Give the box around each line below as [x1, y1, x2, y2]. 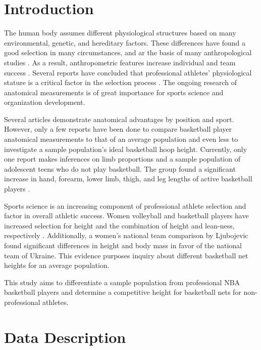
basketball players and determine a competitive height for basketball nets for [4, 287, 241, 297]
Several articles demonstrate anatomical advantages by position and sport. [4, 113, 234, 124]
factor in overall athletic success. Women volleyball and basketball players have [4, 210, 249, 221]
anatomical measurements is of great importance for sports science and [4, 87, 224, 97]
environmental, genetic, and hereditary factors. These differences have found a [4, 37, 245, 48]
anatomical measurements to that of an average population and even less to [4, 134, 238, 144]
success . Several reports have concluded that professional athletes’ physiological [4, 67, 252, 77]
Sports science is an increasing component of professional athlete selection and [4, 200, 246, 211]
